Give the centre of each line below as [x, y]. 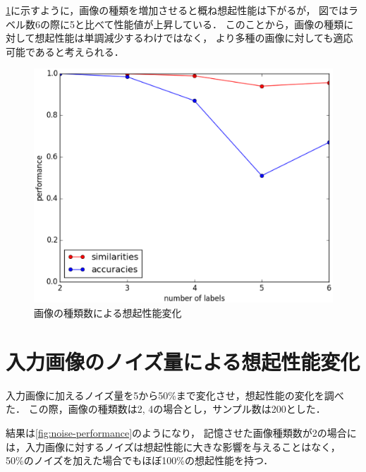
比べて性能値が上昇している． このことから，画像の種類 [214, 24]
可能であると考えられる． [65, 51]
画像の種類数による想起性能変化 [108, 313]
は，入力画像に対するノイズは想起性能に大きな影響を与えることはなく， [173, 446]
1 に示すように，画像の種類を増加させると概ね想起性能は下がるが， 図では [177, 10]
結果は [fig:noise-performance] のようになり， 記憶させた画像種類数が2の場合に [181, 432]
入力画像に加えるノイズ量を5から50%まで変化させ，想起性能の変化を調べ [175, 395]
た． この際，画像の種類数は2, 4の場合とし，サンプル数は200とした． [166, 409]
